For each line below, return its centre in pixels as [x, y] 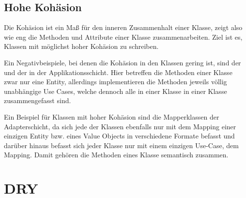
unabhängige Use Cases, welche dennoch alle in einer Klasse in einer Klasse [115, 91]
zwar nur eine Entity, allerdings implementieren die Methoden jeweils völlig [115, 82]
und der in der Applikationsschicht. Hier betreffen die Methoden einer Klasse [118, 72]
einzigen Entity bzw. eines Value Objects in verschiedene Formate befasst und [119, 136]
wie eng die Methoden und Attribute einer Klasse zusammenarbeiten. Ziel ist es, [123, 37]
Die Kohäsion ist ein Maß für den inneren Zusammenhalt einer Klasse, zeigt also [123, 27]
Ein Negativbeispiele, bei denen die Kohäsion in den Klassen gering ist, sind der [123, 62]
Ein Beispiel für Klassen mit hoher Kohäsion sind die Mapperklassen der [112, 116]
